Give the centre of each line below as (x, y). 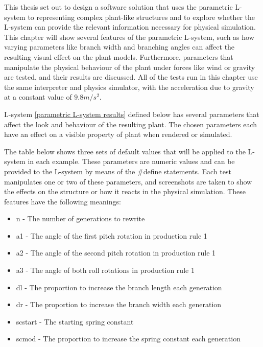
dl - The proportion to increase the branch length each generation (119, 287)
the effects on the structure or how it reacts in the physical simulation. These (125, 191)
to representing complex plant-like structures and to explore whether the (141, 17)
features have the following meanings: (63, 201)
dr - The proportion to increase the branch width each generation (119, 304)
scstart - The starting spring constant (75, 321)
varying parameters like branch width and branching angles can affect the (119, 47)
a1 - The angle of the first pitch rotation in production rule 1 (112, 235)
